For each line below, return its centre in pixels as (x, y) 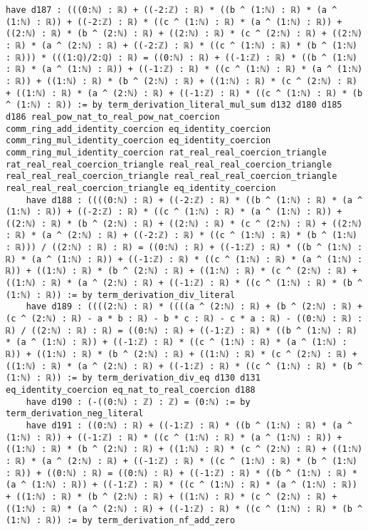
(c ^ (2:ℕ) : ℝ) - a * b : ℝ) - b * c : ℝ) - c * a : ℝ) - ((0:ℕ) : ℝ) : (184, 319)
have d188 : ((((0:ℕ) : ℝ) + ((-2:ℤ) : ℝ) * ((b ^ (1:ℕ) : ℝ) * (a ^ (194, 200)
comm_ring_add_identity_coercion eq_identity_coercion (138, 129)
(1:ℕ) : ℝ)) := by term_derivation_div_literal (121, 295)
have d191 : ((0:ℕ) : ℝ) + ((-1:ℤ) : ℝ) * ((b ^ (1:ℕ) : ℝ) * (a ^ (189, 425)
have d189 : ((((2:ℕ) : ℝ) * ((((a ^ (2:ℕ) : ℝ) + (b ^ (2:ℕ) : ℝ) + (194, 307)
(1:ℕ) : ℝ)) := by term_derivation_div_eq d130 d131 (133, 378)
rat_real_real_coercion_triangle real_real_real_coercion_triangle (169, 164)
